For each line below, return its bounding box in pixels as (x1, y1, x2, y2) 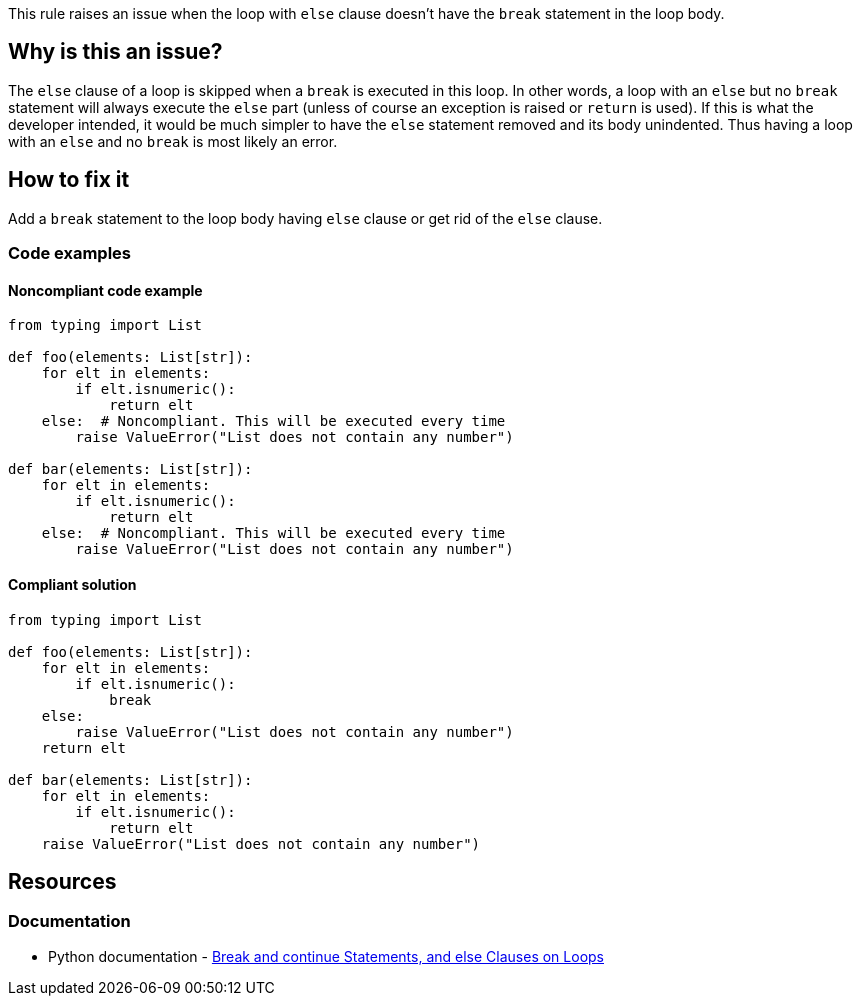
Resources (8, 868, 117, 894)
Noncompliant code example (8, 281, 203, 299)
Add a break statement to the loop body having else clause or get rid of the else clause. (8, 209, 603, 227)
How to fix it (8, 167, 130, 193)
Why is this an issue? (8, 39, 223, 65)
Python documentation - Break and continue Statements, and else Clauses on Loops (48, 947, 604, 965)
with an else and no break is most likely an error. (8, 132, 338, 150)
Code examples (8, 243, 132, 264)
